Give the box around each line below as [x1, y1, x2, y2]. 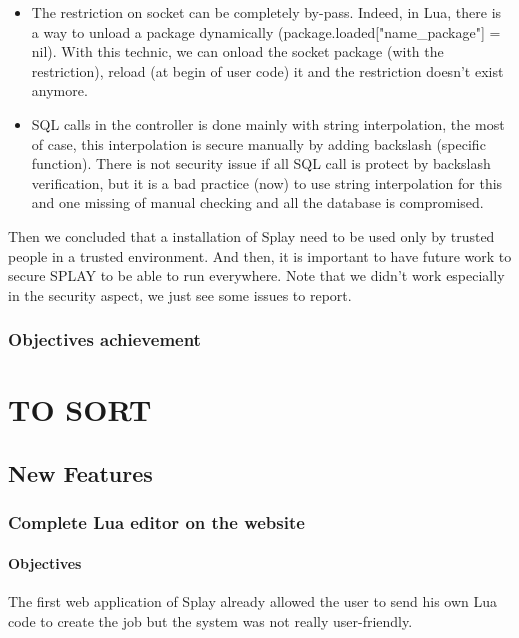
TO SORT [8, 389, 152, 430]
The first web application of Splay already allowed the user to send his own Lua [8, 590, 498, 611]
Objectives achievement [8, 327, 201, 352]
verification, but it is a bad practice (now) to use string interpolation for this [31, 172, 503, 193]
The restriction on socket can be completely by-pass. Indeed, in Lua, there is [31, 2, 502, 22]
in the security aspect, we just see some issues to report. [8, 284, 352, 305]
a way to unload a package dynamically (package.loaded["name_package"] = [31, 21, 501, 42]
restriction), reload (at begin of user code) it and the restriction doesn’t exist [31, 60, 504, 81]
